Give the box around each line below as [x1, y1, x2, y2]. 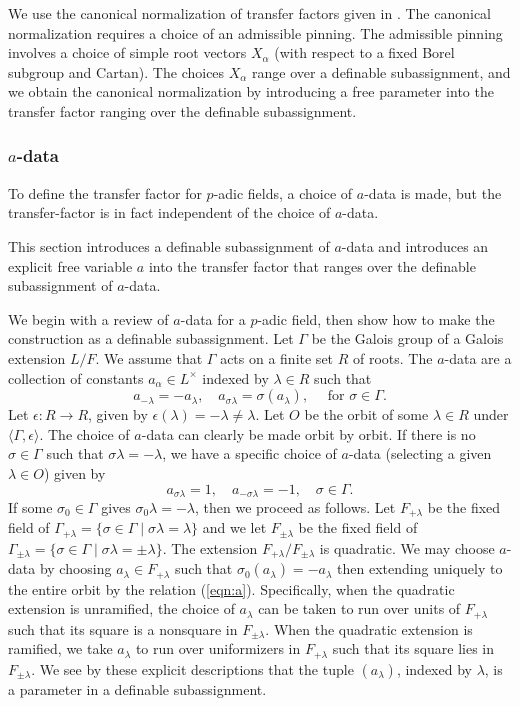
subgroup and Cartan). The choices [8, 61, 225, 82]
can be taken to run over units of [258, 598, 461, 619]
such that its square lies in [332, 638, 495, 659]
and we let [202, 517, 267, 538]
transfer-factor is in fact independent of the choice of [8, 202, 331, 223]
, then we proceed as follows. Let [195, 496, 396, 517]
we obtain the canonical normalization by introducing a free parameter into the [8, 81, 494, 102]
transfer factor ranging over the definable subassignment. [8, 100, 357, 121]
